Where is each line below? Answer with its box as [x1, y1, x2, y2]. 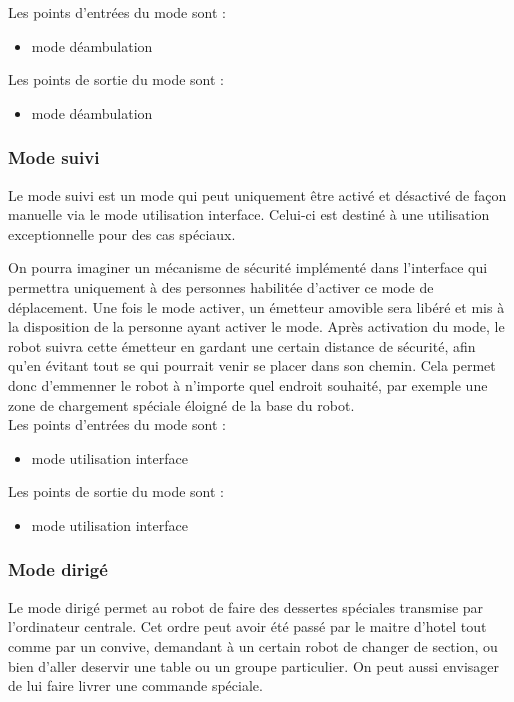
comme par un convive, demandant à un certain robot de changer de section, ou [8, 635, 498, 656]
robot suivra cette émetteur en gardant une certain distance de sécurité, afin [8, 335, 476, 356]
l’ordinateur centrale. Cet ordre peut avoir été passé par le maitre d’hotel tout [8, 616, 487, 637]
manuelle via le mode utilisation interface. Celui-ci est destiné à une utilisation [8, 204, 490, 225]
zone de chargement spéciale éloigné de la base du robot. [8, 394, 355, 415]
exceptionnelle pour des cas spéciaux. [8, 223, 236, 244]
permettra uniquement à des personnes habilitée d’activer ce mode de [8, 276, 434, 297]
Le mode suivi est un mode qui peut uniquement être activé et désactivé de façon [8, 184, 507, 205]
